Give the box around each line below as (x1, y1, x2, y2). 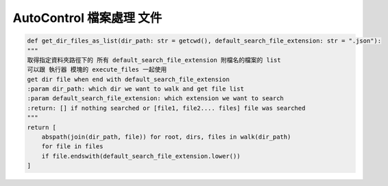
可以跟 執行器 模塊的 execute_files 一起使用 (27, 66, 167, 73)
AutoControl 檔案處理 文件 (12, 10, 162, 25)
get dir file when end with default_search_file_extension (27, 75, 230, 83)
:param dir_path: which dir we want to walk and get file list (27, 85, 245, 93)
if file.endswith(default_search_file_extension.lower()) (41, 152, 241, 160)
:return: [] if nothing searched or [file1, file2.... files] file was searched (27, 104, 306, 112)
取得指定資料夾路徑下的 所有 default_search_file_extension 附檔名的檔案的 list (27, 56, 281, 64)
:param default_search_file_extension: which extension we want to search (27, 95, 284, 102)
